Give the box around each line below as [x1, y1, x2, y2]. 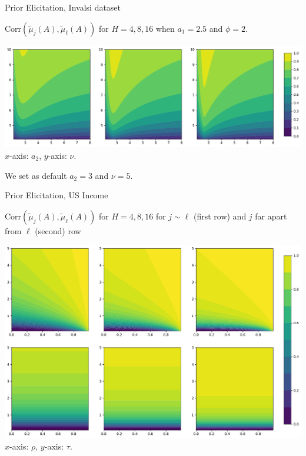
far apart [255, 209, 287, 222]
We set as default [5, 169, 67, 181]
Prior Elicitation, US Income [5, 189, 108, 201]
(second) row [35, 224, 81, 237]
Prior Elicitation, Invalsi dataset [5, 1, 121, 13]
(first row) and [193, 209, 247, 222]
